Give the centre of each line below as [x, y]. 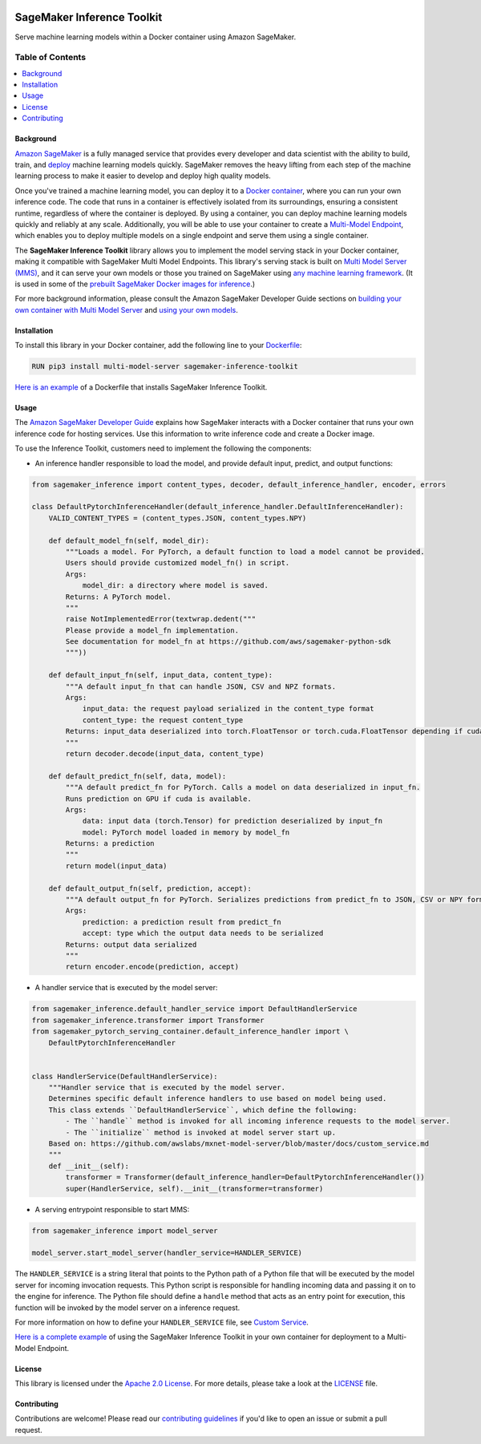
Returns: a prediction [110, 843]
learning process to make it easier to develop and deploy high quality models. [143, 176]
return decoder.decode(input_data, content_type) [165, 753]
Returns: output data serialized [131, 944]
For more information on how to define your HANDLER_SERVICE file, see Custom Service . [162, 1322]
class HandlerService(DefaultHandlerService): [125, 1076]
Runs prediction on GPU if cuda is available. [158, 799]
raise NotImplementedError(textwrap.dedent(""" [161, 619]
